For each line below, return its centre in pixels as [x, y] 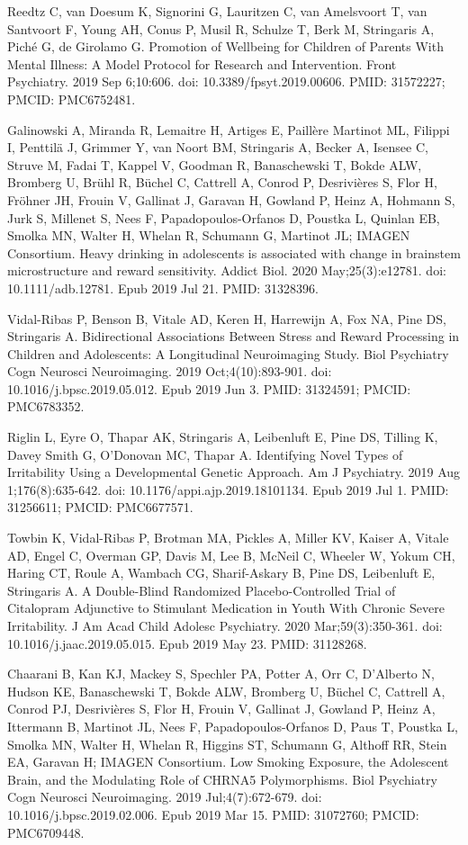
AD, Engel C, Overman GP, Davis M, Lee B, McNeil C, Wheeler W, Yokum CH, [231, 555]
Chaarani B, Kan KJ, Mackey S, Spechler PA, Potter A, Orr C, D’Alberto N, [221, 674]
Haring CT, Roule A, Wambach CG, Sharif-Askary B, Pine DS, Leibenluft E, [221, 573]
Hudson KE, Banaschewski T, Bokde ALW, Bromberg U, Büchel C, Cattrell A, [226, 691]
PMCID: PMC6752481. [72, 99]
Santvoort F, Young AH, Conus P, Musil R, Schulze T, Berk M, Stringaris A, [221, 28]
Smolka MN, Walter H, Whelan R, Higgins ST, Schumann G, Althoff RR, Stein [227, 744]
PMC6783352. [46, 406]
